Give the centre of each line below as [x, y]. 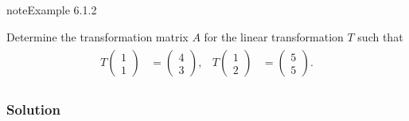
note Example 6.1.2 [52, 10]
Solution [33, 109]
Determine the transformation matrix [97, 36]
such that [380, 36]
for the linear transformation [274, 36]
